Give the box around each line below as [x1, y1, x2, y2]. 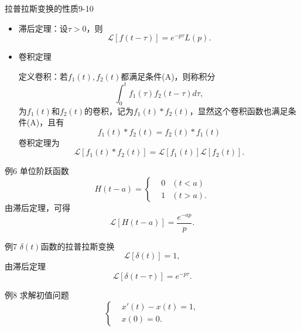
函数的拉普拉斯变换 [40, 240, 115, 252]
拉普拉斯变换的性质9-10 [5, 2, 94, 14]
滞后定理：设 [18, 22, 68, 34]
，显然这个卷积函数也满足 [189, 104, 288, 117]
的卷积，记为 [84, 104, 134, 117]
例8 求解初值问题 [5, 288, 69, 301]
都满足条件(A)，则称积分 [121, 70, 216, 82]
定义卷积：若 [18, 70, 68, 82]
